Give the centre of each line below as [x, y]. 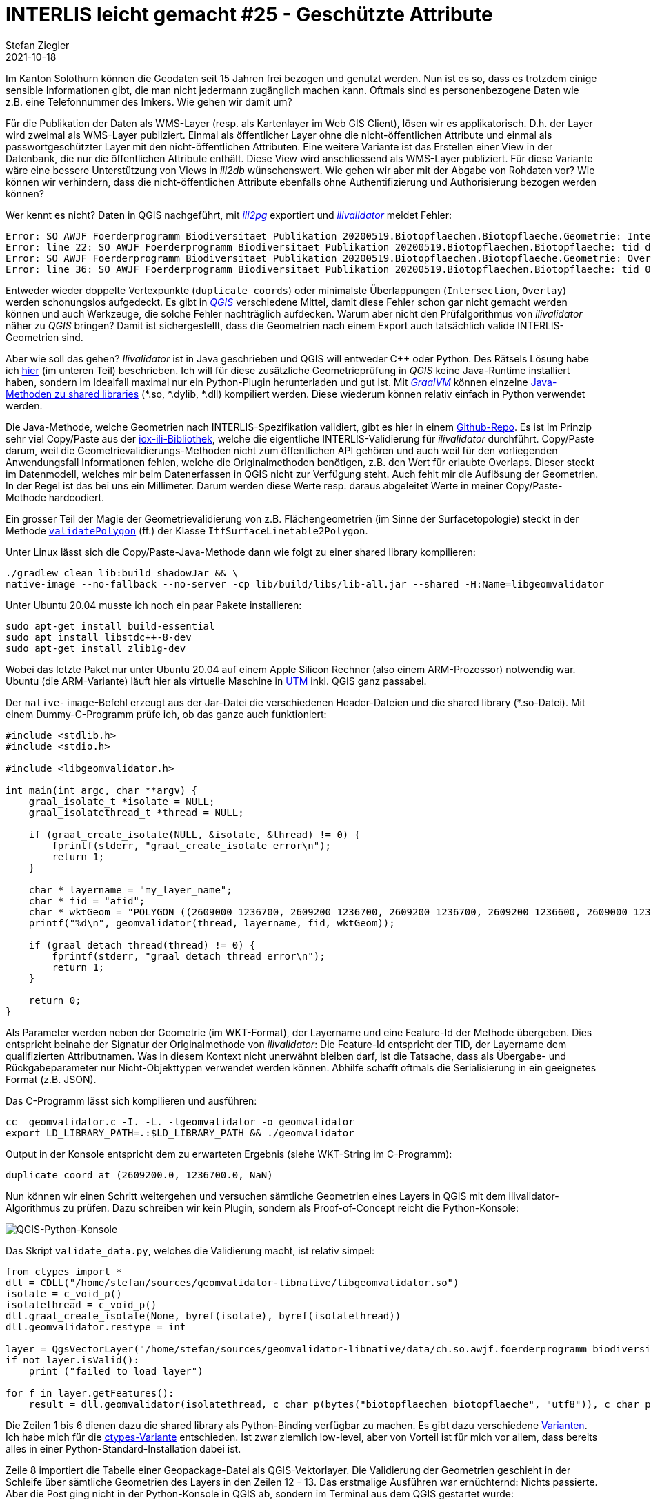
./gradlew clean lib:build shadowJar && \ [122, 573]
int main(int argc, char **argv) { [102, 790]
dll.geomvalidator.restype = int [96, 1327]
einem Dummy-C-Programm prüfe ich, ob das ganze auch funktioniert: [166, 714]
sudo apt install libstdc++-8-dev [99, 637]
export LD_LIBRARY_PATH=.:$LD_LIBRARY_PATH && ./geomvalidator [180, 1133]
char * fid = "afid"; [87, 901]
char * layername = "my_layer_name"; [130, 890]
